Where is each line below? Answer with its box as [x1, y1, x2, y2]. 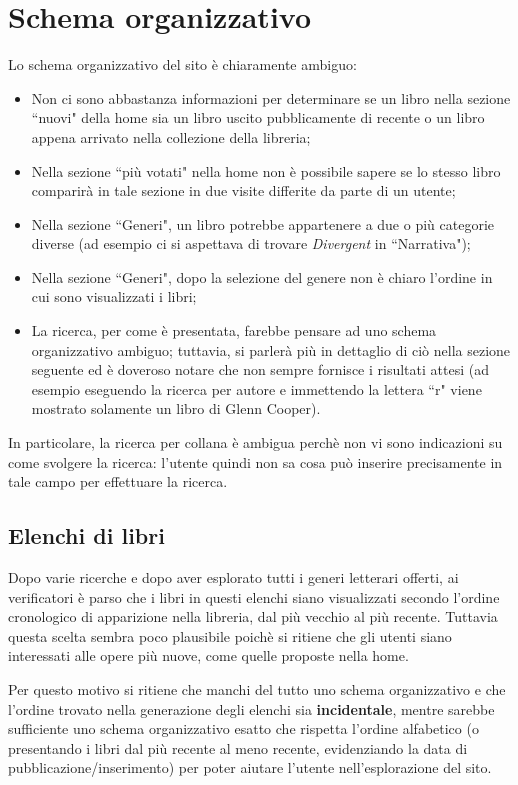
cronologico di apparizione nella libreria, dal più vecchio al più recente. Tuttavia [8, 606, 498, 627]
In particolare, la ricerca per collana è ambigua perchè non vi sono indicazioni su [8, 432, 503, 453]
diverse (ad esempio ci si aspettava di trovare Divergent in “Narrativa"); [31, 233, 471, 254]
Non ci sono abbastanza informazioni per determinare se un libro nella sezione [31, 87, 511, 108]
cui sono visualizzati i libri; [31, 286, 197, 307]
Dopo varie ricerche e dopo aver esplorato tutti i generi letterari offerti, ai [8, 567, 459, 588]
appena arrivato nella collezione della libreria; [31, 126, 311, 147]
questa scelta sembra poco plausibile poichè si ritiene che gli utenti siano [8, 625, 452, 646]
